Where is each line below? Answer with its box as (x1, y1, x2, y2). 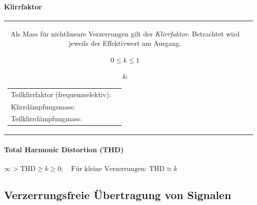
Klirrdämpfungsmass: (11, 101, 75, 111)
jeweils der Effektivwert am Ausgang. (69, 38, 181, 48)
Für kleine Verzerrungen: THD (71, 165, 165, 172)
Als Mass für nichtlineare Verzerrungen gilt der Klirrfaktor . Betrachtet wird (10, 28, 240, 38)
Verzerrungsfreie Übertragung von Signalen (4, 187, 231, 202)
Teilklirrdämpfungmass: (11, 113, 82, 124)
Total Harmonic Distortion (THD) (4, 144, 124, 154)
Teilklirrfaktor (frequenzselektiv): (11, 89, 111, 99)
